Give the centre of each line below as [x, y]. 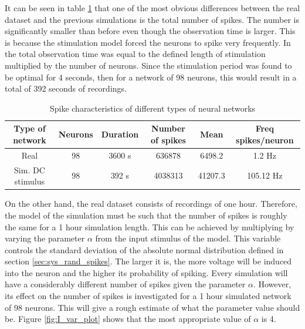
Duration [120, 134]
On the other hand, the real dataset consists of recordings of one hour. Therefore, [151, 204]
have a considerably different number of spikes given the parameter [125, 284]
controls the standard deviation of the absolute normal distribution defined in [144, 249]
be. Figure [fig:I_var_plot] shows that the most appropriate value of [128, 319]
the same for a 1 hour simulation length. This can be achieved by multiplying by [150, 226]
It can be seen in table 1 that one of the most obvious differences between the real [152, 8]
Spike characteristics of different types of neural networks [152, 108]
